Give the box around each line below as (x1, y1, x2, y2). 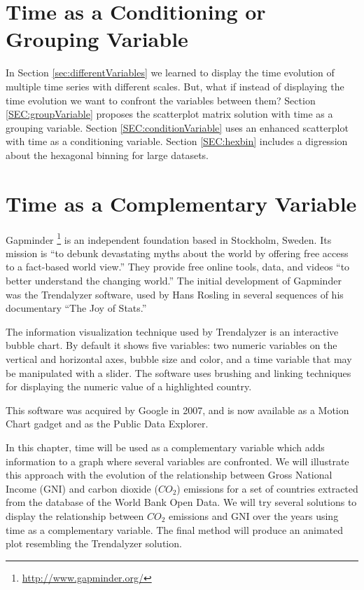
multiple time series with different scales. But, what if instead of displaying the (6, 78, 344, 93)
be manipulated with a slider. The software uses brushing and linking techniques (6, 365, 351, 380)
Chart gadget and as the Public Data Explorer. (6, 416, 209, 431)
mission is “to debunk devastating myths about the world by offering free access (6, 245, 349, 260)
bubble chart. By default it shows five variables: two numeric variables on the (6, 338, 337, 352)
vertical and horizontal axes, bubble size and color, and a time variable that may (6, 352, 352, 366)
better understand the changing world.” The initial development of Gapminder (6, 273, 342, 288)
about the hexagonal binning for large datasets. (6, 147, 209, 162)
